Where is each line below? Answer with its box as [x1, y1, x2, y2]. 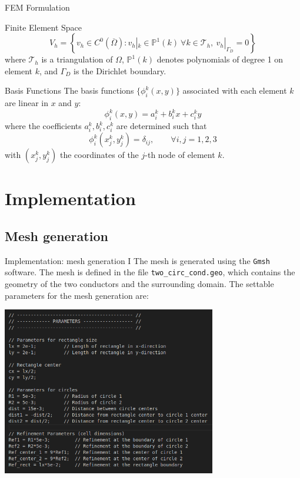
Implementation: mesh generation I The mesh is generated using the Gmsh [5, 254, 270, 266]
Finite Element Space [5, 21, 82, 33]
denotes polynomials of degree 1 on [156, 53, 284, 65]
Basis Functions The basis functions [5, 84, 134, 97]
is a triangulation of [41, 53, 113, 65]
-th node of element [145, 149, 215, 161]
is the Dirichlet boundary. [73, 64, 166, 77]
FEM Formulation [5, 1, 70, 13]
